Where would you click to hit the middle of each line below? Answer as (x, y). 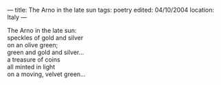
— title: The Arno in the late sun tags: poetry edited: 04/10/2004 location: (111, 10)
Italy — (17, 17)
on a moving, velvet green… (46, 74)
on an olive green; (33, 45)
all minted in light (31, 67)
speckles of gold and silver (45, 38)
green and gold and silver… (46, 52)
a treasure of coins (34, 60)
